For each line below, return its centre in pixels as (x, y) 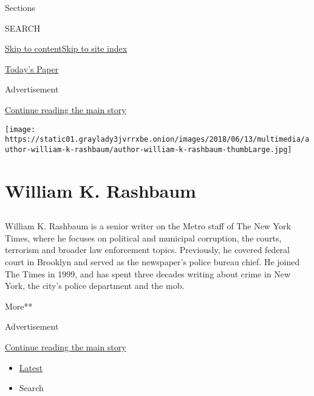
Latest (31, 367)
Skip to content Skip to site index (66, 48)
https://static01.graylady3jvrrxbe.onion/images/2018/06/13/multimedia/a (157, 140)
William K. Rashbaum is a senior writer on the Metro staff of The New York (148, 226)
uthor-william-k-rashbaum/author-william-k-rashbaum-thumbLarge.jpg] (148, 149)
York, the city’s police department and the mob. (95, 286)
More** (19, 306)
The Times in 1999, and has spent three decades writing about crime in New (148, 273)
